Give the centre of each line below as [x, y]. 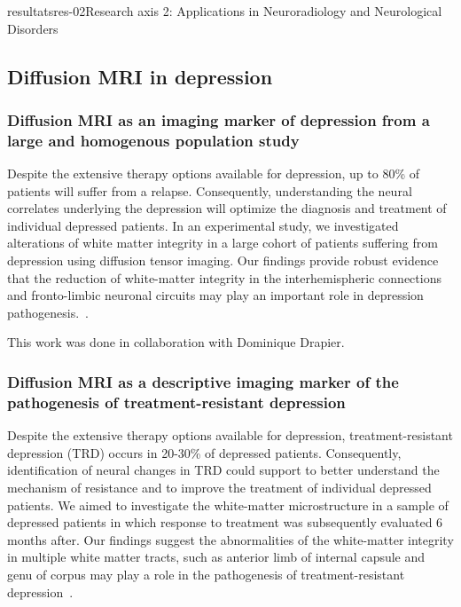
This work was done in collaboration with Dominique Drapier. [176, 342]
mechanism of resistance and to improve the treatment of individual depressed [219, 487]
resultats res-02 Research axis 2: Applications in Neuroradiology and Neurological [225, 11]
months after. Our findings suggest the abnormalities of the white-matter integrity [230, 539]
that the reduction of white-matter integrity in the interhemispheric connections [224, 277]
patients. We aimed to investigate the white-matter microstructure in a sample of [228, 505]
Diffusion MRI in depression [140, 76]
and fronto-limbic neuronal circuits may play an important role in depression [215, 295]
